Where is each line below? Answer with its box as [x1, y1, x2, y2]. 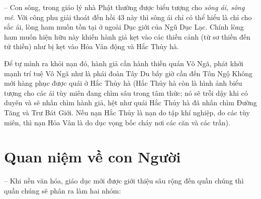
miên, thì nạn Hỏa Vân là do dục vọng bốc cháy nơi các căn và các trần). [4, 117, 230, 127]
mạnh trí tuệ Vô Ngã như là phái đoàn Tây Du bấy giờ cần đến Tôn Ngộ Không [4, 68, 252, 78]
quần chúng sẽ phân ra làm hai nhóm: [4, 185, 121, 195]
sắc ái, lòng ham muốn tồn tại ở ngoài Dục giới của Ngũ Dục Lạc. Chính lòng [4, 22, 244, 32]
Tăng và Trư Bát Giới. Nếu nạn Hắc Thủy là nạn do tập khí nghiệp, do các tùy [4, 107, 250, 117]
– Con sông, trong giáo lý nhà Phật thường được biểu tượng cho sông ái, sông [4, 2, 245, 12]
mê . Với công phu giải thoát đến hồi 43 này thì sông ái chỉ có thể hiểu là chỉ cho [4, 12, 252, 22]
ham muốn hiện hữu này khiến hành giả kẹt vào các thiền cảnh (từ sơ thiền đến [4, 31, 250, 42]
